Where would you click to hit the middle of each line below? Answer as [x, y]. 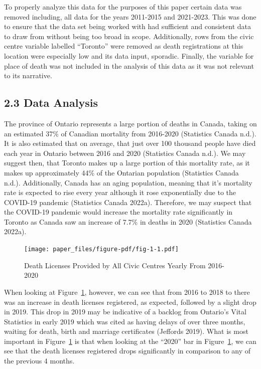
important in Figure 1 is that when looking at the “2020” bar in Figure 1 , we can [130, 341]
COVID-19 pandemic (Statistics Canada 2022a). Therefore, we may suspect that [128, 202]
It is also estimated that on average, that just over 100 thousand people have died [130, 143]
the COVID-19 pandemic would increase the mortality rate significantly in [118, 212]
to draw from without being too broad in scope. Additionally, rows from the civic [129, 36]
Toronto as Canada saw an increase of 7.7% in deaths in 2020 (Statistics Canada [128, 221]
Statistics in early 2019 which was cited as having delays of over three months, [125, 321]
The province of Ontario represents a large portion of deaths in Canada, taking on [130, 123]
